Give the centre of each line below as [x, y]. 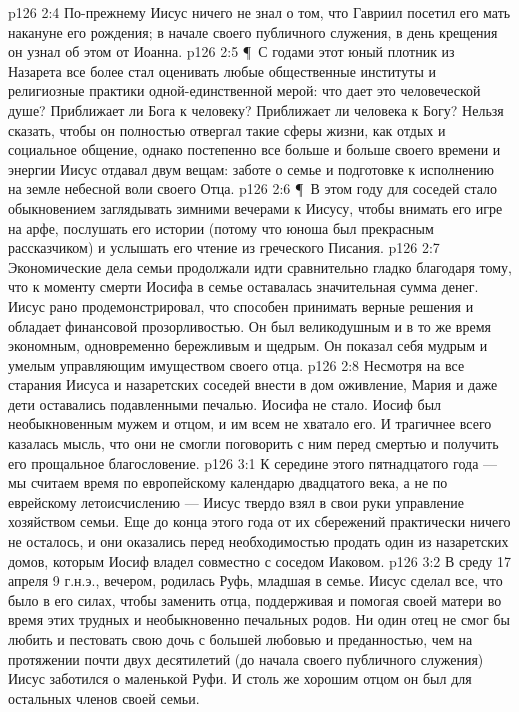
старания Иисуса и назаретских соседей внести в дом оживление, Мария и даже [253, 384]
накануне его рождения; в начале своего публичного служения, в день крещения [253, 31]
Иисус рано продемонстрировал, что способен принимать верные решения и [241, 305]
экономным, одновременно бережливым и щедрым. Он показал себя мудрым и [248, 345]
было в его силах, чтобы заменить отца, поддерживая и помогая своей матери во [255, 599]
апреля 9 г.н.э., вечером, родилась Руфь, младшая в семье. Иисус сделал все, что [255, 580]
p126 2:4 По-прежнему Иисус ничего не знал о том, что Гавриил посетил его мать [259, 12]
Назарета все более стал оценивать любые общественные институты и [222, 70]
